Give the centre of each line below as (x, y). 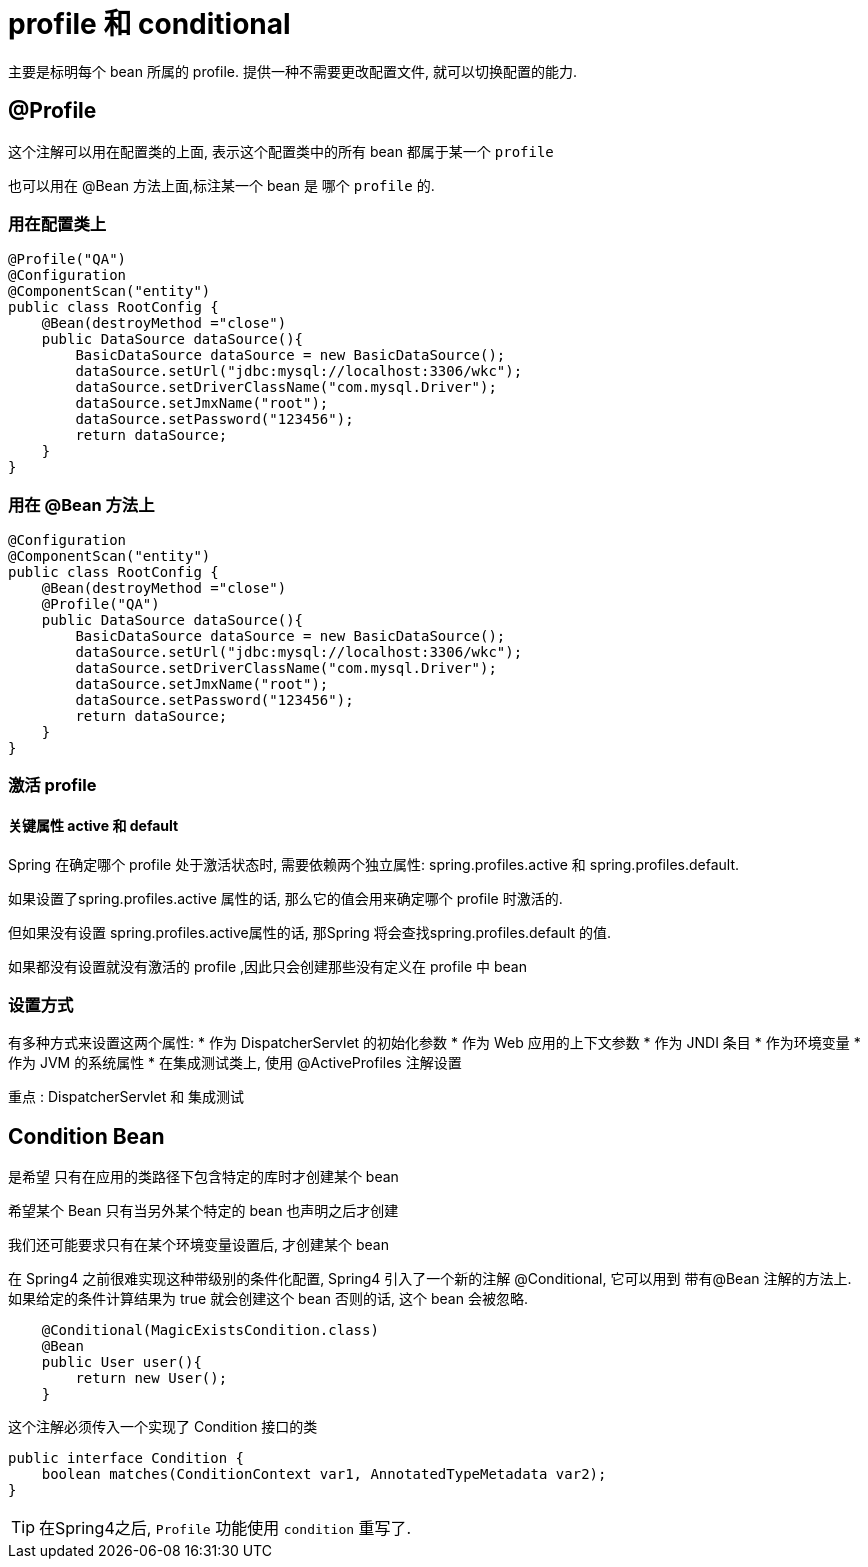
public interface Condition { (126, 1458)
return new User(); (151, 1378)
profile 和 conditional (149, 24)
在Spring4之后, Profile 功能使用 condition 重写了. (225, 1528)
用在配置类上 (57, 223)
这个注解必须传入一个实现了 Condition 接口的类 (163, 1427)
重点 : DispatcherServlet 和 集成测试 (126, 1097)
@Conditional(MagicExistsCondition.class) (210, 1330)
